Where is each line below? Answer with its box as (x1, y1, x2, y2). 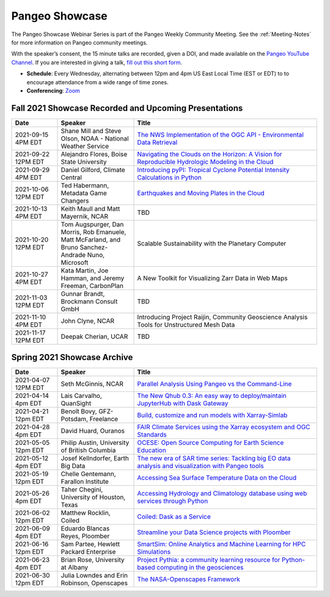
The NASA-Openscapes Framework (137, 575, 241, 584)
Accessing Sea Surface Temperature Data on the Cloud (137, 474, 297, 482)
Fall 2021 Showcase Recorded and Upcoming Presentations (11, 103, 243, 113)
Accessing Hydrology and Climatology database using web (137, 489, 307, 497)
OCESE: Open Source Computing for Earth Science (137, 438, 284, 447)
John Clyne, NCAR (61, 316, 115, 325)
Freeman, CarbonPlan (61, 281, 123, 290)
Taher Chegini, (61, 485, 103, 494)
